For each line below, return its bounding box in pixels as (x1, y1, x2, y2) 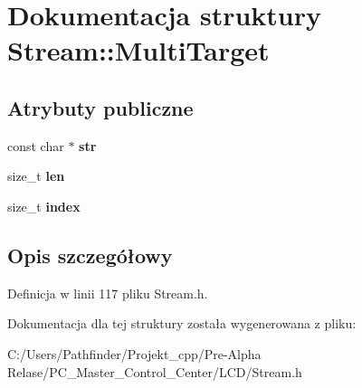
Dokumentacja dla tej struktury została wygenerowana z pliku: (7, 314, 357, 333)
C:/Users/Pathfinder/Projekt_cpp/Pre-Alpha (7, 344, 262, 363)
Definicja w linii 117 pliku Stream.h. (7, 283, 208, 302)
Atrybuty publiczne (7, 93, 194, 121)
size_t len (7, 166, 65, 185)
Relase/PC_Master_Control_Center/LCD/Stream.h (7, 362, 302, 381)
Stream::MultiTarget (7, 32, 270, 69)
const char (7, 136, 64, 155)
